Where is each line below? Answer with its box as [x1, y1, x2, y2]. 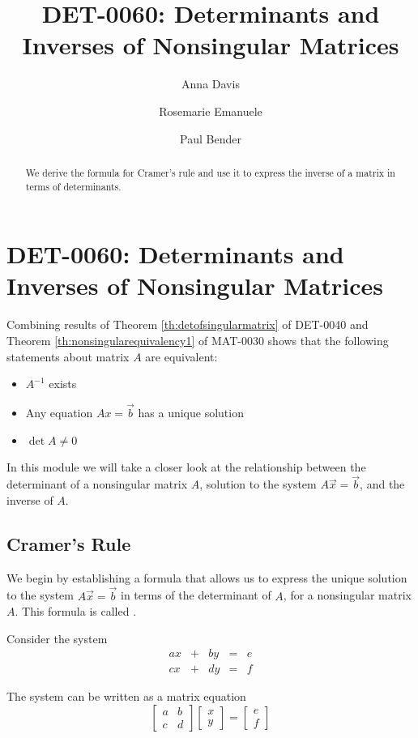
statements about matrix [6, 348, 130, 365]
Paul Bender [180, 130, 241, 147]
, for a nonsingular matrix [283, 587, 412, 604]
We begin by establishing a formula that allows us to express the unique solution [6, 569, 407, 586]
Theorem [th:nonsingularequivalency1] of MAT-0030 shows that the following [6, 331, 389, 348]
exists [49, 375, 77, 392]
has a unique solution [138, 403, 244, 420]
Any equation [25, 403, 93, 420]
